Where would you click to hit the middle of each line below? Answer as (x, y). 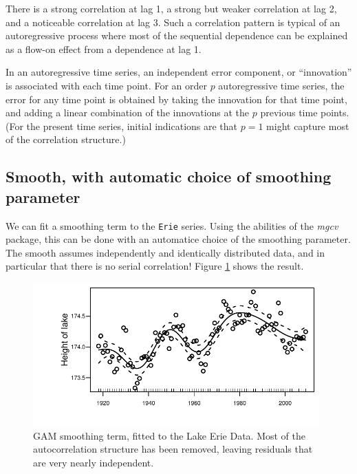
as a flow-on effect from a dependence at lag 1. (104, 49)
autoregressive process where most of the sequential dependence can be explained (177, 35)
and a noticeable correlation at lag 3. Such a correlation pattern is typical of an (173, 22)
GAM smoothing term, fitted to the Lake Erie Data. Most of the (170, 435)
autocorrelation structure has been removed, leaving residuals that (173, 449)
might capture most (308, 126)
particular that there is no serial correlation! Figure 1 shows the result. (155, 266)
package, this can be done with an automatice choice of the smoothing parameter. (178, 239)
